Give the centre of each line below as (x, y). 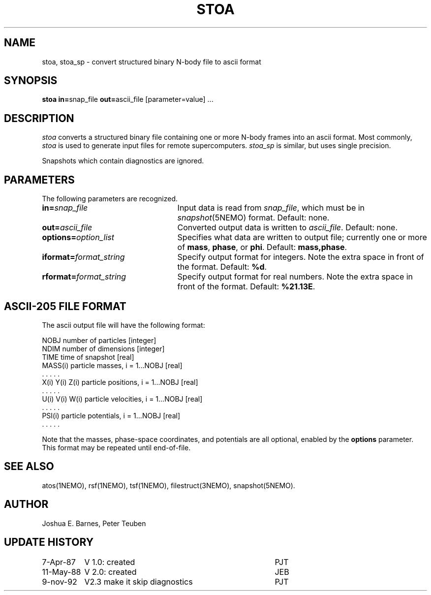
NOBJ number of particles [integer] (99, 340)
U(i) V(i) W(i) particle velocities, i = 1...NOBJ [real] (122, 399)
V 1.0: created (110, 562)
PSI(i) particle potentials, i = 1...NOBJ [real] (111, 415)
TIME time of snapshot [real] (88, 357)
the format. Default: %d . (222, 267)
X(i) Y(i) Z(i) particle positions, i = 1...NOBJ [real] (120, 382)
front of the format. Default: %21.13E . (246, 287)
